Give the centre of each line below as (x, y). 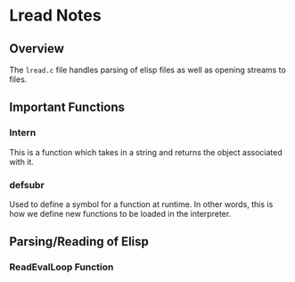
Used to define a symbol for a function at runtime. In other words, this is (141, 204)
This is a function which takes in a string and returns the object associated (146, 152)
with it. (21, 162)
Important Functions (67, 108)
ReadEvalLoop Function (61, 267)
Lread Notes (55, 16)
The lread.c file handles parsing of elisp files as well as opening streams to (148, 70)
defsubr (27, 185)
